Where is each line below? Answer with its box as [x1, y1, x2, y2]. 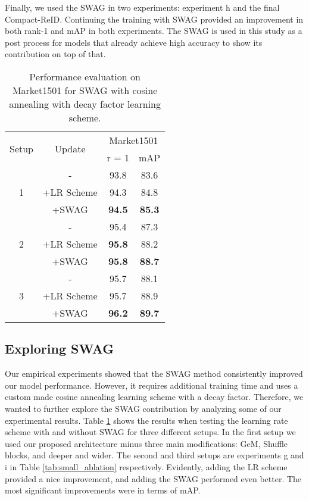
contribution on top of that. [5, 48, 106, 60]
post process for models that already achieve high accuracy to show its [5, 36, 263, 48]
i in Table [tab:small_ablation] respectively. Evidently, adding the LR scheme [5, 460, 288, 473]
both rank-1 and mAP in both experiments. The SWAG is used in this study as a [5, 24, 302, 37]
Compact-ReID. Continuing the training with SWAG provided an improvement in [5, 12, 304, 25]
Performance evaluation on [29, 69, 141, 83]
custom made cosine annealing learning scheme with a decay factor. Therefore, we [5, 390, 304, 403]
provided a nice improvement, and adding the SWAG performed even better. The [5, 472, 302, 485]
